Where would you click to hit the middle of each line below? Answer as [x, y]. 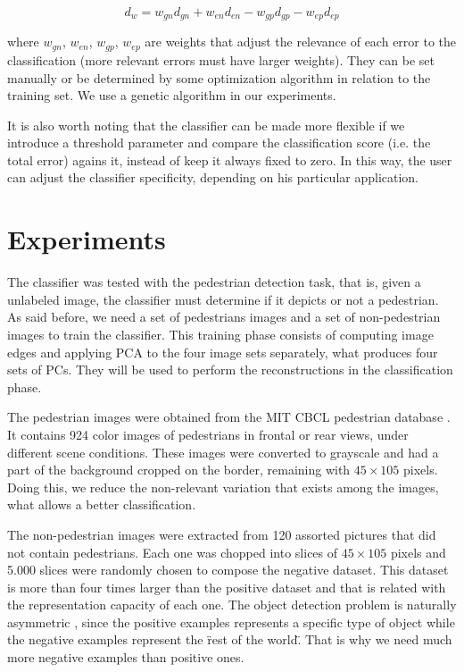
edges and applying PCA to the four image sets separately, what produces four [223, 352]
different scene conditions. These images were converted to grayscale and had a [223, 452]
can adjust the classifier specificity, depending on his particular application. [213, 177]
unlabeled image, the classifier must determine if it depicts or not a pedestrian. [223, 299]
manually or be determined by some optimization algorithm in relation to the [219, 77]
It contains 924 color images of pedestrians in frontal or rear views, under [208, 434]
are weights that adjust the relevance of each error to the [301, 42]
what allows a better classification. [102, 504]
